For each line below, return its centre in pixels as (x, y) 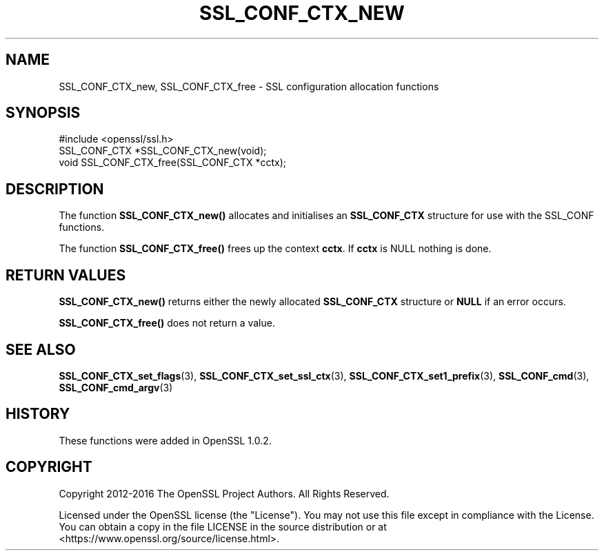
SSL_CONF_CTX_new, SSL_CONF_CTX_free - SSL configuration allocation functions (249, 86)
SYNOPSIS (43, 113)
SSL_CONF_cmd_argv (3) (116, 387)
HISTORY (38, 414)
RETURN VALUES (66, 275)
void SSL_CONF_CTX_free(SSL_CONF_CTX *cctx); (173, 163)
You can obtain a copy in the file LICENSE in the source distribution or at (223, 526)
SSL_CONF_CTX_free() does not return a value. (167, 323)
